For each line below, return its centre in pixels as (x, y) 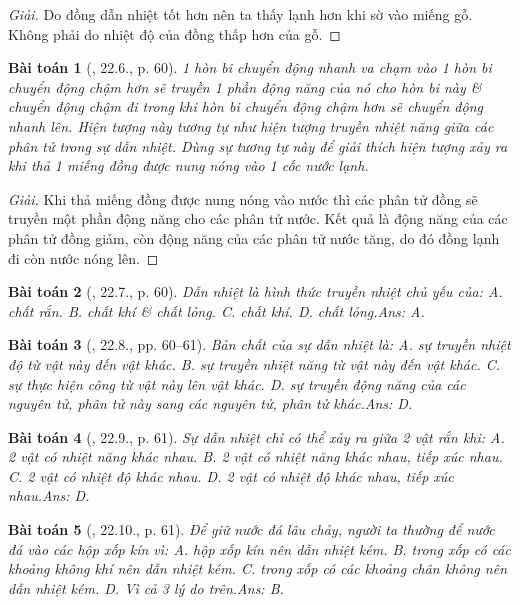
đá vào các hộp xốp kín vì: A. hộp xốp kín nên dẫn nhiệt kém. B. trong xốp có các (259, 548)
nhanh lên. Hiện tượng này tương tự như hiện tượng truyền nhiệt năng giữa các (251, 125)
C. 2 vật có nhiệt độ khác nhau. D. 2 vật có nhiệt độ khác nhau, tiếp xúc (231, 475)
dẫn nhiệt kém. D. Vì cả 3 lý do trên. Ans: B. (146, 587)
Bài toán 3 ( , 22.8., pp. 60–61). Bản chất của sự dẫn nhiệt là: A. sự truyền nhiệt (259, 344)
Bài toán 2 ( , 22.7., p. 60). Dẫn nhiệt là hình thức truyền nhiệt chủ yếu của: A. (255, 291)
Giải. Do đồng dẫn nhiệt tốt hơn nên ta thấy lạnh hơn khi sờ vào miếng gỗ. (240, 14)
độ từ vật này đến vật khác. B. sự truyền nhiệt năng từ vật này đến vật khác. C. (254, 363)
